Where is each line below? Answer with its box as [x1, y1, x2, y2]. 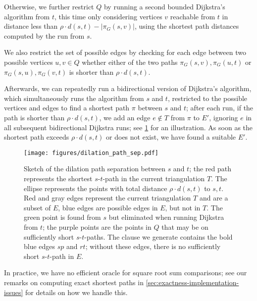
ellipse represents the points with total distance [24, 183, 167, 193]
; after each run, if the [186, 102, 254, 113]
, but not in [165, 202, 201, 212]
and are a [199, 193, 228, 203]
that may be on [161, 221, 208, 232]
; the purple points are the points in [43, 221, 152, 232]
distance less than [4, 21, 58, 31]
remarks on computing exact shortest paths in [4, 277, 144, 287]
